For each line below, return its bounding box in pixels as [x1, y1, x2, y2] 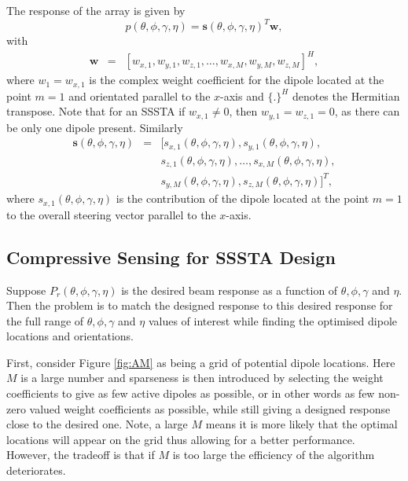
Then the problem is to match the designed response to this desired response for [6, 297, 393, 314]
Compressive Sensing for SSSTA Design [6, 244, 336, 269]
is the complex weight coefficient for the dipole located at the [89, 72, 384, 88]
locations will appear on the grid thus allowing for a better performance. [6, 431, 355, 447]
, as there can [334, 103, 400, 119]
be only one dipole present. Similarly [6, 119, 183, 135]
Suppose [6, 281, 46, 298]
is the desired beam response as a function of [121, 281, 338, 298]
